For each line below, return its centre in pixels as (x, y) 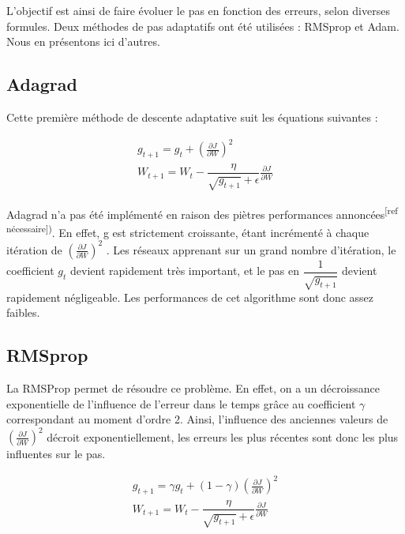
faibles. (23, 312)
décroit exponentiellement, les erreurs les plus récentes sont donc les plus (223, 436)
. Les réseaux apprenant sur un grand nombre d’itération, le (251, 249)
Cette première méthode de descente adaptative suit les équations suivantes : (192, 117)
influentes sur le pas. (56, 454)
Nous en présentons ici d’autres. (83, 41)
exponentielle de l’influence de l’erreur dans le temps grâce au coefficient (181, 403)
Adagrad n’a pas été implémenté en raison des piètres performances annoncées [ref (202, 212)
